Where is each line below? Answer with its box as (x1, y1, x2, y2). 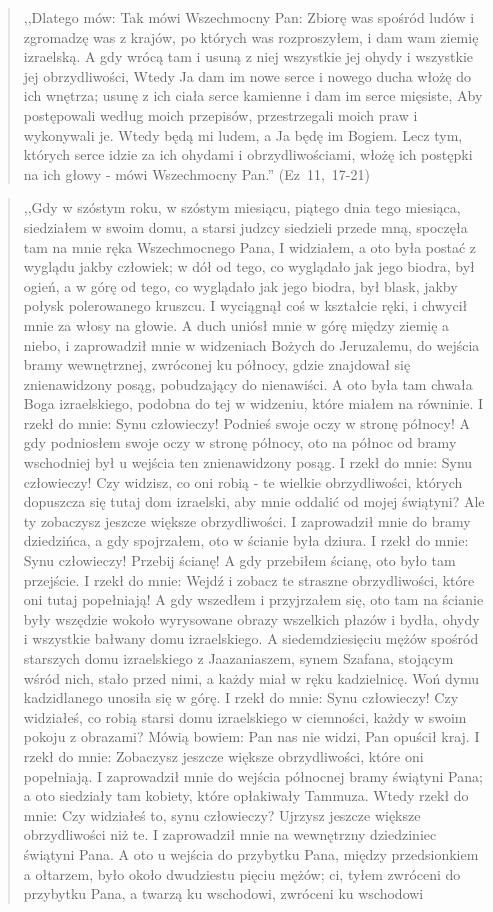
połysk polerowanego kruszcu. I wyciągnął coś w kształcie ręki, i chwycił (23, 295, 468, 316)
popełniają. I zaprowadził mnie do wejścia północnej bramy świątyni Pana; (23, 765, 483, 786)
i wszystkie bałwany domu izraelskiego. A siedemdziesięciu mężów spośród (23, 628, 479, 649)
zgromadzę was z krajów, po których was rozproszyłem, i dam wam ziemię (23, 26, 479, 47)
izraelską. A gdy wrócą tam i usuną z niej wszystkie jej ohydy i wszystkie (23, 46, 474, 67)
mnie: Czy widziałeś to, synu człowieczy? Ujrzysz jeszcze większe (23, 804, 421, 825)
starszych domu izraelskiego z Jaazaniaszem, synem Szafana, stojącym (23, 648, 454, 668)
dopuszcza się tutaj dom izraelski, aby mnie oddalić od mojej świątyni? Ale (23, 491, 485, 512)
